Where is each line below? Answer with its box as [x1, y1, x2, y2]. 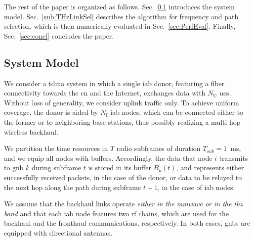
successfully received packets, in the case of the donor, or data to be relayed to [4, 172, 242, 182]
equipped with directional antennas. [4, 227, 113, 238]
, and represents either [176, 162, 244, 173]
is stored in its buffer [88, 162, 151, 173]
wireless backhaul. [4, 126, 58, 137]
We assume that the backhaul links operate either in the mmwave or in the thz [4, 198, 243, 209]
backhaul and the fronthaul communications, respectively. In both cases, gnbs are [4, 218, 250, 228]
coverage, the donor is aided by [4, 107, 98, 117]
